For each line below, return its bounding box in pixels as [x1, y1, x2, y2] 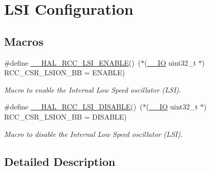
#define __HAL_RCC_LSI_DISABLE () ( [4, 101, 143, 112]
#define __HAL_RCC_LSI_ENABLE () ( [4, 57, 141, 68]
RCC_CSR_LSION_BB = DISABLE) [4, 111, 127, 122]
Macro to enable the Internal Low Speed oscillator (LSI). [4, 84, 181, 95]
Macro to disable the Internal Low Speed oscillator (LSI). [4, 128, 183, 139]
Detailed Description [4, 153, 116, 169]
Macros [4, 33, 43, 49]
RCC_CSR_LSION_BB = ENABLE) [4, 67, 125, 78]
